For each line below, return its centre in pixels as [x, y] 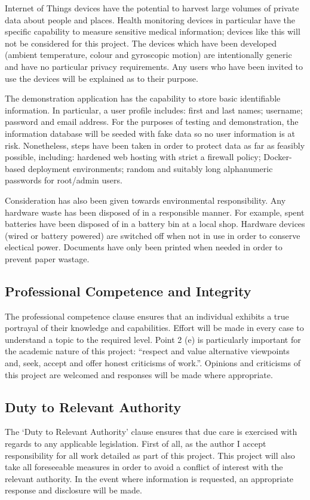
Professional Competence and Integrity [128, 291]
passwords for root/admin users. [64, 180]
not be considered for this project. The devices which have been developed [141, 43]
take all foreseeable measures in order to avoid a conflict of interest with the [144, 467]
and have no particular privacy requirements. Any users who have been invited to [154, 66]
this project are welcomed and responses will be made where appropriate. [139, 374]
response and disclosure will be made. [73, 490]
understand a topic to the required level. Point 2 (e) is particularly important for [153, 339]
